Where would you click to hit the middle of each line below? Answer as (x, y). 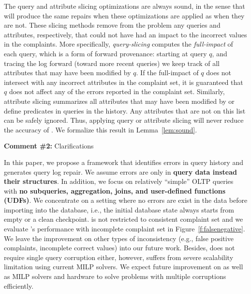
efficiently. (19, 286)
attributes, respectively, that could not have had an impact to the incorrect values (125, 34)
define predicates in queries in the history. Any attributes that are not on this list (125, 110)
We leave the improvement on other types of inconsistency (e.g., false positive (119, 238)
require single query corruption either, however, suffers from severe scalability (119, 257)
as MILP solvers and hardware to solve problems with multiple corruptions (115, 276)
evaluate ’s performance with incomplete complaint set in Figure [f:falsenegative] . (125, 229)
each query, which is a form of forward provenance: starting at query (105, 53)
